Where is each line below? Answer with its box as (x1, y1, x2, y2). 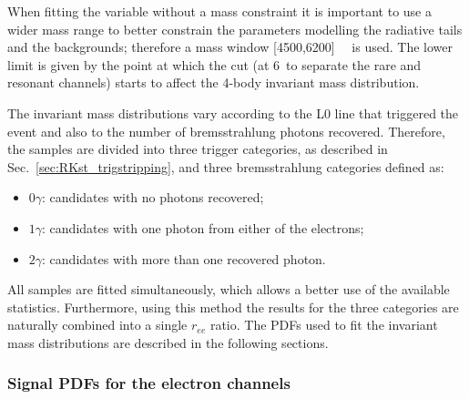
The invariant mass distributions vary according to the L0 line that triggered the (7, 103, 459, 122)
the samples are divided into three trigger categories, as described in (7, 139, 388, 159)
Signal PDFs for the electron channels (7, 372, 291, 394)
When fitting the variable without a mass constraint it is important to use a (7, 2, 433, 20)
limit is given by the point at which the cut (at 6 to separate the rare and (7, 55, 422, 74)
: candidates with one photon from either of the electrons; (42, 218, 364, 237)
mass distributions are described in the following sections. (7, 332, 329, 352)
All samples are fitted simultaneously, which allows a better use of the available (7, 280, 450, 299)
